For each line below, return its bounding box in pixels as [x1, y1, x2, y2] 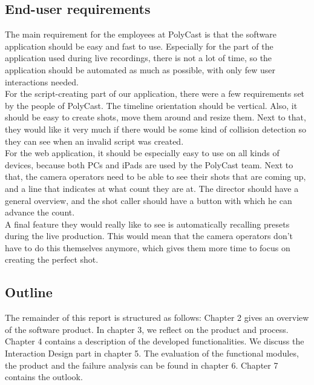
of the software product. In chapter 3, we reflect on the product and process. [5, 323, 289, 335]
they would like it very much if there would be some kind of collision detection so [5, 122, 307, 135]
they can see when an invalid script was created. [5, 134, 184, 147]
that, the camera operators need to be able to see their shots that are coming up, [5, 170, 306, 183]
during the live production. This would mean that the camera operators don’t [5, 229, 293, 242]
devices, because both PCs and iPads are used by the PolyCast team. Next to [5, 158, 293, 171]
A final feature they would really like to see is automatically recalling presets [5, 217, 290, 230]
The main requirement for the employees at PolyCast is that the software [5, 28, 276, 41]
